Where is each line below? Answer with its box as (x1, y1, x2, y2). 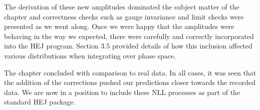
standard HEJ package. (4, 96, 76, 107)
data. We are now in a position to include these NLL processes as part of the (4, 86, 240, 97)
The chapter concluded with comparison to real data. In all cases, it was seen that (4, 67, 256, 77)
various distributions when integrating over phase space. (4, 50, 176, 60)
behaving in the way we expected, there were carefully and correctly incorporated (4, 30, 254, 41)
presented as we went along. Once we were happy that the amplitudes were (4, 21, 234, 31)
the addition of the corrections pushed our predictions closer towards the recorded (4, 77, 255, 87)
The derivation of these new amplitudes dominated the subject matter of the (4, 1, 239, 11)
